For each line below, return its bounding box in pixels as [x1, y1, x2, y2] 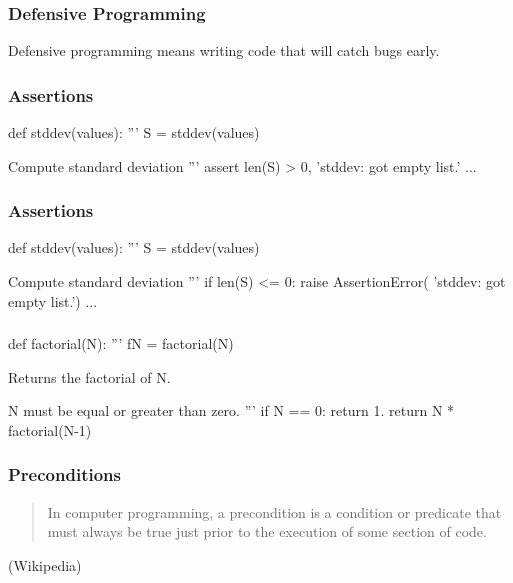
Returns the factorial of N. [8, 366, 171, 387]
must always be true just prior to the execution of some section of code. [47, 521, 487, 542]
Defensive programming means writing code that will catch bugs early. [8, 40, 440, 61]
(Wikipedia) [8, 554, 82, 575]
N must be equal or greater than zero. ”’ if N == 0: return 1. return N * [8, 400, 455, 421]
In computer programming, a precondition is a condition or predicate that [47, 501, 502, 522]
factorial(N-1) [8, 419, 92, 440]
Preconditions [8, 462, 121, 487]
